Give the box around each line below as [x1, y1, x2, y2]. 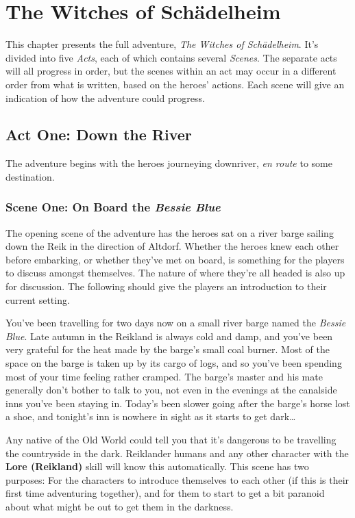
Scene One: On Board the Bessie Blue [5, 198, 221, 216]
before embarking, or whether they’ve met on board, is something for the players [5, 252, 345, 266]
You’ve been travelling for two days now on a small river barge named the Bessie [5, 315, 346, 330]
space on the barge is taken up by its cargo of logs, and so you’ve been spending [5, 356, 342, 370]
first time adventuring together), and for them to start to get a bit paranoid [5, 486, 325, 500]
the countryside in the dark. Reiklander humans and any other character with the [5, 445, 349, 460]
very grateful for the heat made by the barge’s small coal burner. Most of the [5, 342, 330, 357]
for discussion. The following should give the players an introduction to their [5, 279, 327, 294]
